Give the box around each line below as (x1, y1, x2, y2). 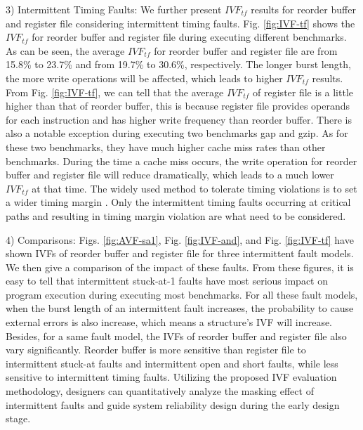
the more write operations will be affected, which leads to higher (6, 70, 283, 85)
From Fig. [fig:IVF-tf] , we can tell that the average (6, 84, 224, 99)
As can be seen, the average (6, 43, 125, 58)
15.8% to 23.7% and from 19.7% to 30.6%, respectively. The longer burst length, (6, 57, 351, 72)
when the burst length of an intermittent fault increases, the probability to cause (6, 301, 354, 315)
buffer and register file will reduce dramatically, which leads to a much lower (6, 167, 334, 182)
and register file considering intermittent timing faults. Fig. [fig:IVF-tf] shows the (6, 15, 355, 30)
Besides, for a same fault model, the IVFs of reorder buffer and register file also (6, 328, 347, 343)
